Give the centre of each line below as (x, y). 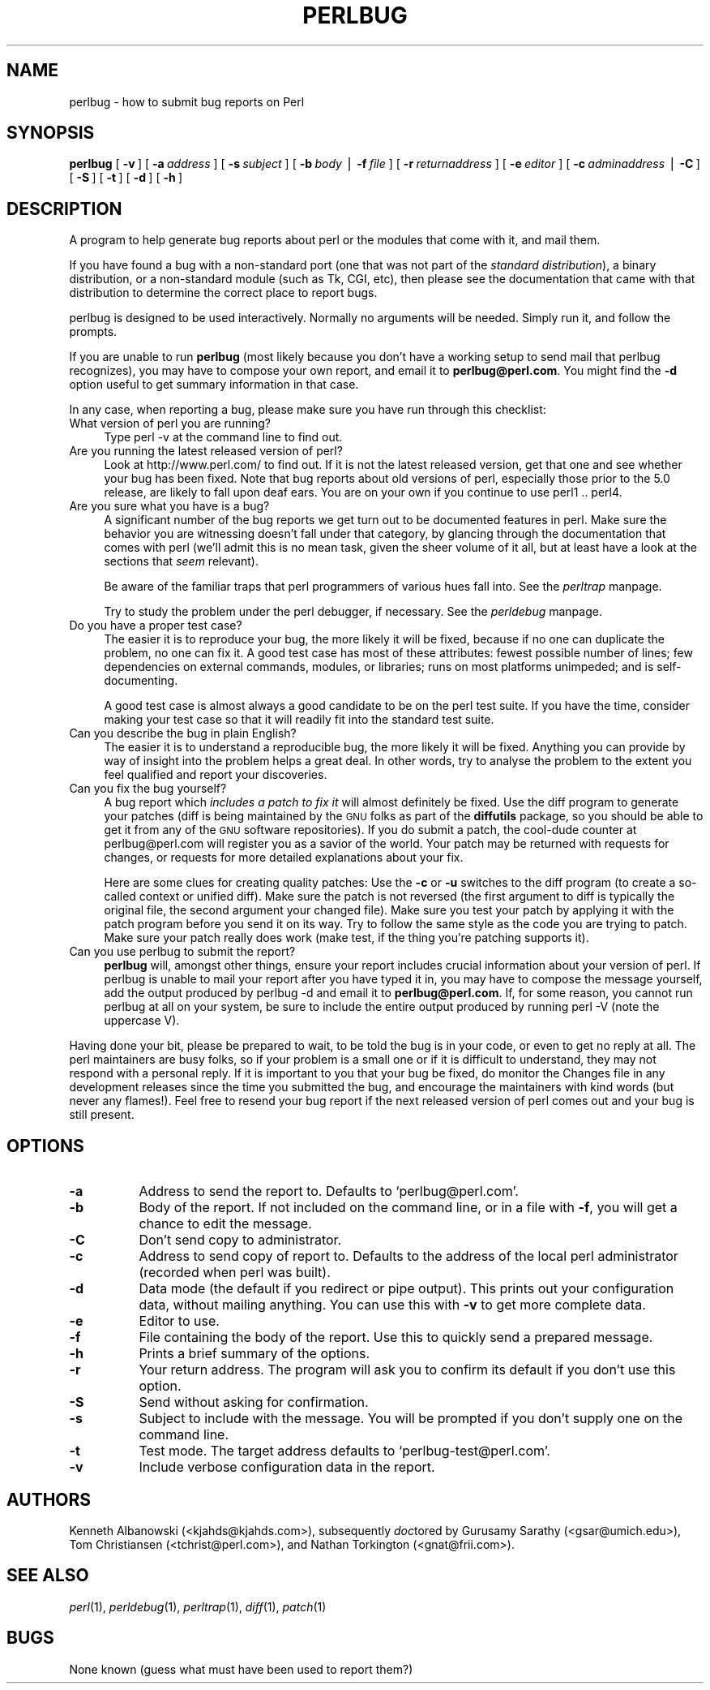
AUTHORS (49, 1499)
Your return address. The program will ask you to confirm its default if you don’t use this (407, 1370)
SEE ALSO (48, 1576)
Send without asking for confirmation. (254, 1402)
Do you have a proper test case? (156, 626)
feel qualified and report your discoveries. (216, 775)
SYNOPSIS (51, 133)
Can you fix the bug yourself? (148, 789)
